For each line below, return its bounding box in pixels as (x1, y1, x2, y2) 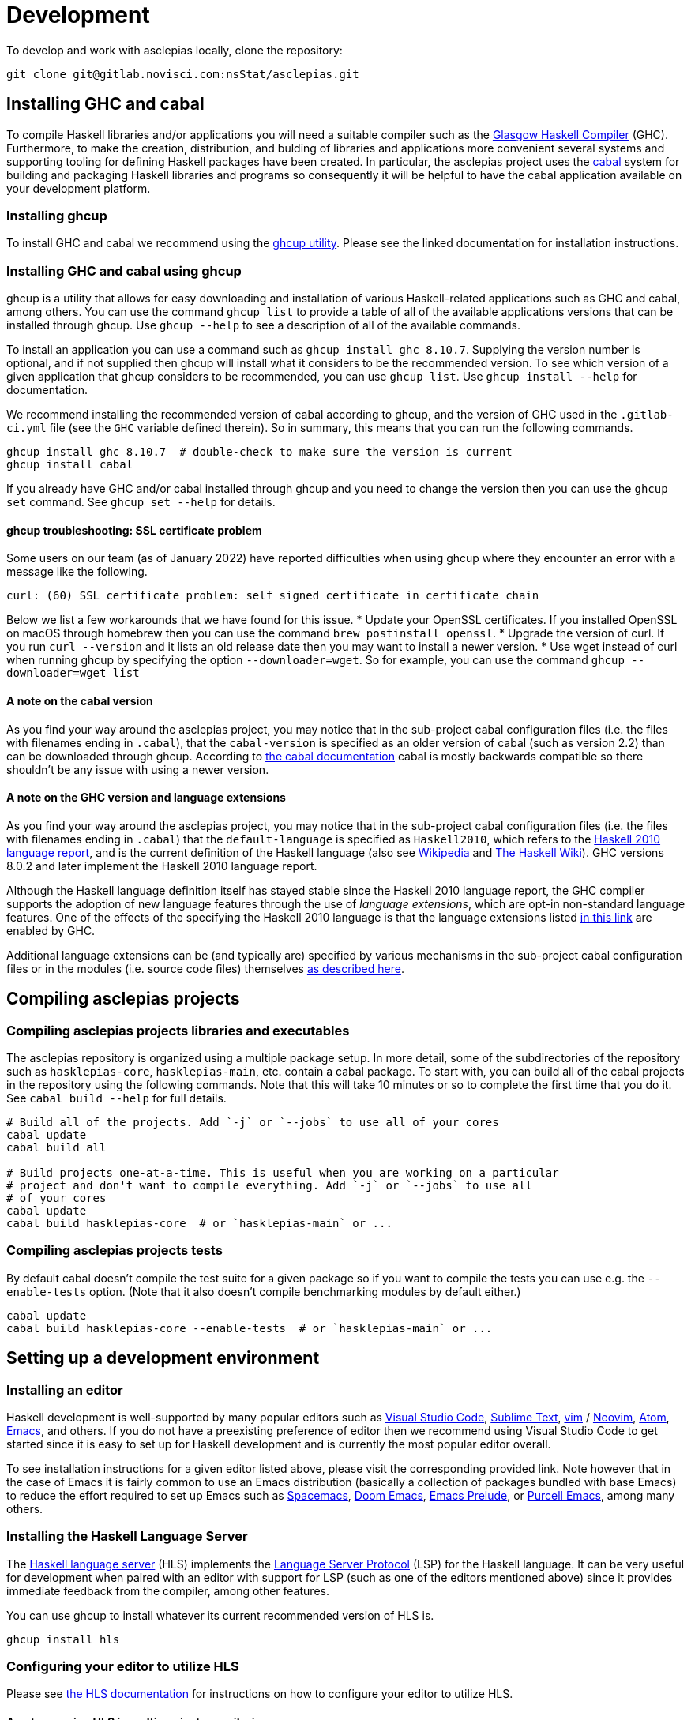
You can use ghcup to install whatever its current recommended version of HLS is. (6, 1608, 434, 1622)
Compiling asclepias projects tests (6, 1242, 223, 1259)
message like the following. (6, 565, 148, 579)
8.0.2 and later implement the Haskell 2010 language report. (6, 858, 317, 873)
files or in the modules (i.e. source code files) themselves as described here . (6, 961, 404, 975)
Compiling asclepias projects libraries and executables (6, 1022, 350, 1038)
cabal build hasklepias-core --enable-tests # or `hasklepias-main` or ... (6, 1321, 493, 1335)
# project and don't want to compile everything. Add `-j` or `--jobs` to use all (6, 1178, 532, 1192)
